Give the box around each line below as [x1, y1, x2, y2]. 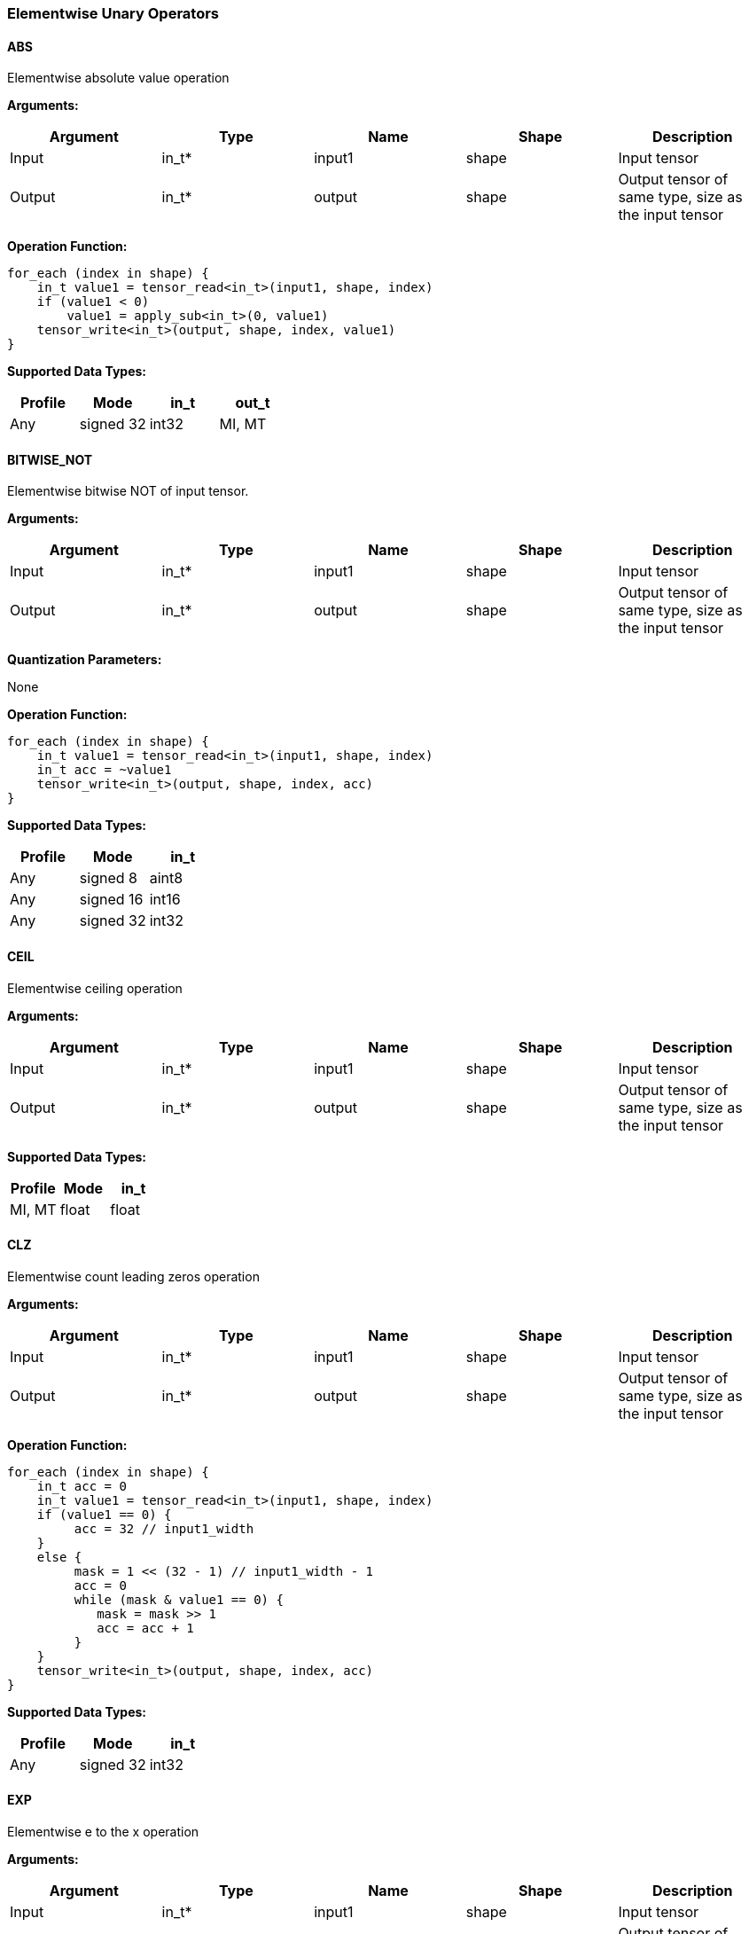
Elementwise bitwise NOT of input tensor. [7, 483, 249, 499]
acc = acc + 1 [97, 1620, 194, 1635]
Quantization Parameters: [7, 652, 162, 668]
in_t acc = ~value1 [36, 763, 172, 778]
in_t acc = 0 [36, 1478, 127, 1493]
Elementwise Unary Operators [7, 4, 220, 22]
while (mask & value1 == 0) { [74, 1592, 284, 1607]
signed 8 [79, 869, 137, 888]
